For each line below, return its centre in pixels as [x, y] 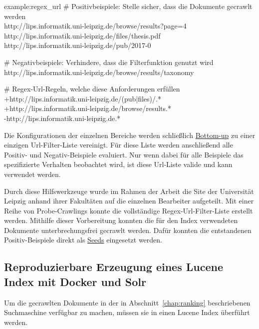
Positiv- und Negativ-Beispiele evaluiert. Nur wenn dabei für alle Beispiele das [124, 154]
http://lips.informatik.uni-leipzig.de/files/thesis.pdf [82, 35]
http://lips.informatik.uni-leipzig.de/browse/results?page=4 [95, 26]
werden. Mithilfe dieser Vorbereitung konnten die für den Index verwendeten [121, 220]
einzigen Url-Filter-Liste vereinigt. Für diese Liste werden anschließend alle [119, 145]
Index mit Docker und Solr [75, 281]
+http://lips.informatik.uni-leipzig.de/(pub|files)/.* [83, 98]
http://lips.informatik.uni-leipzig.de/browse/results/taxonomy [99, 72]
